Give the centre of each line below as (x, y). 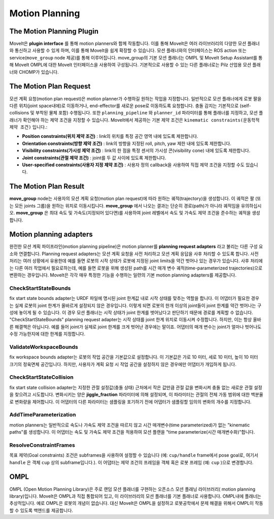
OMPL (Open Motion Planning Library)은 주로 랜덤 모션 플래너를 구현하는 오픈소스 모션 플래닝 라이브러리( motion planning (132, 489)
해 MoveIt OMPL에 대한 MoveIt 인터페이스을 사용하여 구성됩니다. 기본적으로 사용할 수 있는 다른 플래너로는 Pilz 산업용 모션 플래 (135, 65)
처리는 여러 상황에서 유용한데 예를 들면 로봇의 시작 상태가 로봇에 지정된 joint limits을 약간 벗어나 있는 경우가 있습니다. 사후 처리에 (136, 261)
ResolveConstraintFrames (42, 445)
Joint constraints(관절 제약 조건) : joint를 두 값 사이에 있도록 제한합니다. (94, 158)
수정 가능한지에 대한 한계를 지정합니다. (47, 334)
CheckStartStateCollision (41, 377)
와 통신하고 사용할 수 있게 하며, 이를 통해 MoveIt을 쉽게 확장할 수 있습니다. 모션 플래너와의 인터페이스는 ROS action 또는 (128, 50)
